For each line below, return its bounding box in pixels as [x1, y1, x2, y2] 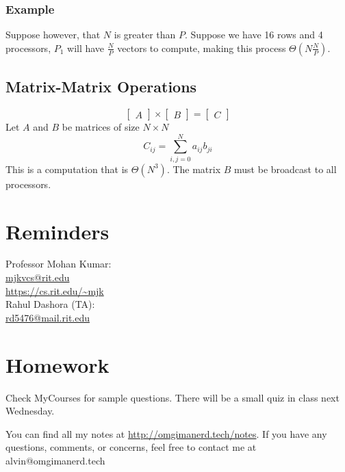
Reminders [5, 217, 110, 245]
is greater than [114, 27, 176, 42]
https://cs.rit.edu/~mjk [5, 283, 104, 298]
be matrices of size [62, 120, 140, 134]
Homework [5, 350, 110, 378]
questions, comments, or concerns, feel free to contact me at [5, 440, 257, 454]
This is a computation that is [5, 161, 129, 176]
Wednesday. [5, 404, 55, 418]
